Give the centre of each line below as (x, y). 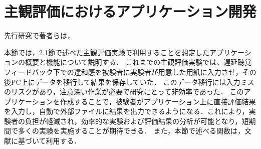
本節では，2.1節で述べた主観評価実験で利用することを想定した (107, 52)
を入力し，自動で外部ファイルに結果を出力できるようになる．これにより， (126, 111)
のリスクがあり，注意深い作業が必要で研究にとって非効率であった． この (124, 92)
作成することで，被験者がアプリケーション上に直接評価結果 (158, 101)
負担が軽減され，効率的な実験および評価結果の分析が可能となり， (133, 121)
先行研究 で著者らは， (39, 35)
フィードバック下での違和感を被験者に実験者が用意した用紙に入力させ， (123, 71)
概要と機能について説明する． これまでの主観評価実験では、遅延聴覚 (138, 62)
